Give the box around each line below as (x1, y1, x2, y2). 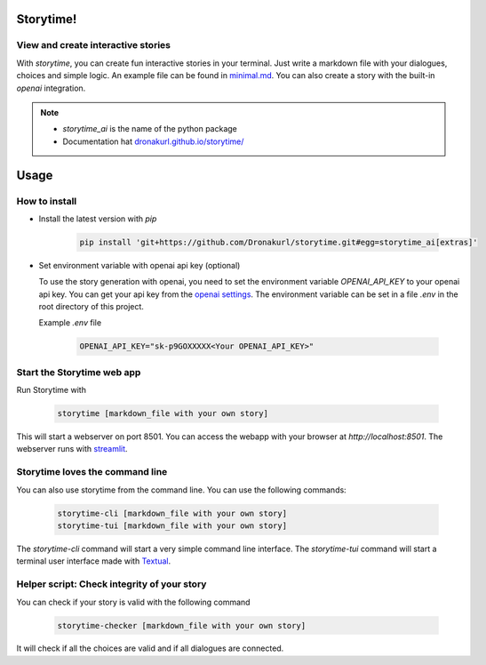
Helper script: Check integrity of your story (16, 578, 207, 590)
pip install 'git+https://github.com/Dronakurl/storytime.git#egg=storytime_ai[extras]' (79, 236, 479, 247)
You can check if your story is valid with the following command (16, 597, 251, 607)
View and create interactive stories (16, 39, 171, 52)
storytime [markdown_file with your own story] (57, 409, 268, 419)
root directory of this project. (38, 301, 144, 312)
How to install (16, 195, 77, 207)
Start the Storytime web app (16, 365, 141, 378)
